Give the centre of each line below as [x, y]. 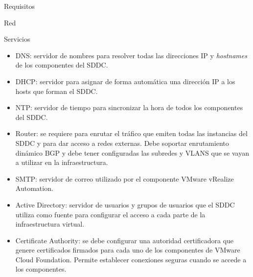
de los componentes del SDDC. [62, 65]
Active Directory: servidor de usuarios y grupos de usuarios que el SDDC [125, 204]
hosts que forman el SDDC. [57, 91]
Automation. [34, 188]
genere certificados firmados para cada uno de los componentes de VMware [128, 250]
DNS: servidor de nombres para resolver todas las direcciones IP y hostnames [131, 55]
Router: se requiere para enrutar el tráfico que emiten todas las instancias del [131, 133]
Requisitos [19, 6]
